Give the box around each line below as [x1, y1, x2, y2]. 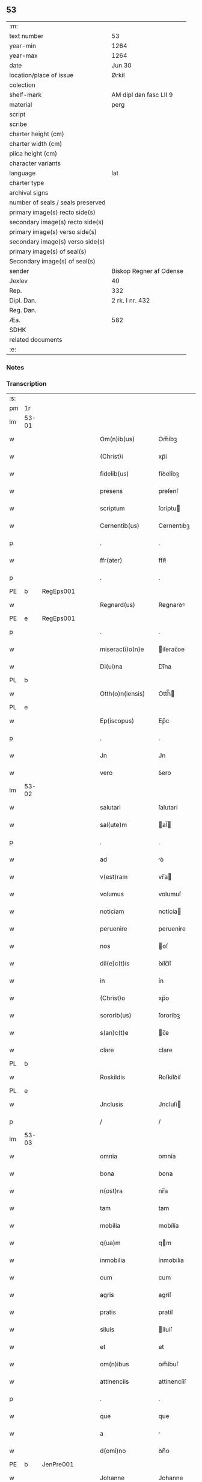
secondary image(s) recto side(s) [9, 218, 104, 226]
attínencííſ [158, 1377, 186, 1386]
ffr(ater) [100, 556, 123, 565]
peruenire [100, 925, 127, 933]
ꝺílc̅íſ [158, 959, 171, 968]
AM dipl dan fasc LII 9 [111, 90, 173, 99]
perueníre [158, 925, 186, 933]
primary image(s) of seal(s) [9, 247, 87, 256]
